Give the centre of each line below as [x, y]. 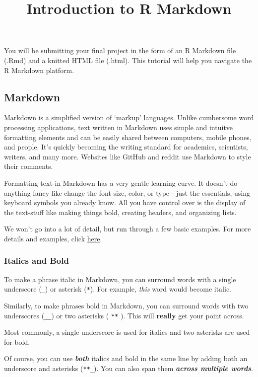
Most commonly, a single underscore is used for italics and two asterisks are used [127, 332]
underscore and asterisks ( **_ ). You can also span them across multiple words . [129, 368]
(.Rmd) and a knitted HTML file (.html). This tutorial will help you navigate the [128, 60]
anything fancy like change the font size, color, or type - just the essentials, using [127, 192]
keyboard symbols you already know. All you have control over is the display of [125, 202]
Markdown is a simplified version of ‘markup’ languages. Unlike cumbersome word [129, 117]
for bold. [17, 341]
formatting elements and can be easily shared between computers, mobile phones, [128, 137]
